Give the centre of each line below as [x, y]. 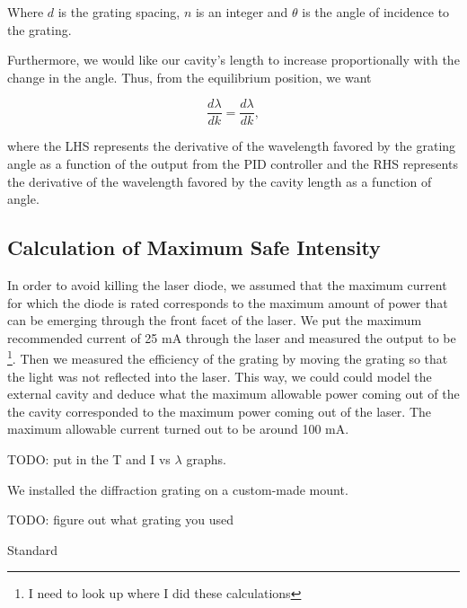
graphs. [206, 459]
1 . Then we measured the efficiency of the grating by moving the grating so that [228, 357]
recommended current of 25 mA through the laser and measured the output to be [232, 337]
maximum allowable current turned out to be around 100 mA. [178, 429]
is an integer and [242, 12]
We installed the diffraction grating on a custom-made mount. [178, 489]
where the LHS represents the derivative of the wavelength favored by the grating [232, 146]
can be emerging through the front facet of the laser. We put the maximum [215, 320]
